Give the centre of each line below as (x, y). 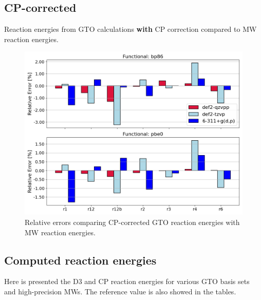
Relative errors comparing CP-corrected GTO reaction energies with (132, 222)
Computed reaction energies (80, 260)
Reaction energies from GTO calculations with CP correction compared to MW (130, 29)
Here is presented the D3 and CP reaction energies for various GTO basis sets (127, 281)
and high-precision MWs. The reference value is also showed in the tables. (120, 291)
